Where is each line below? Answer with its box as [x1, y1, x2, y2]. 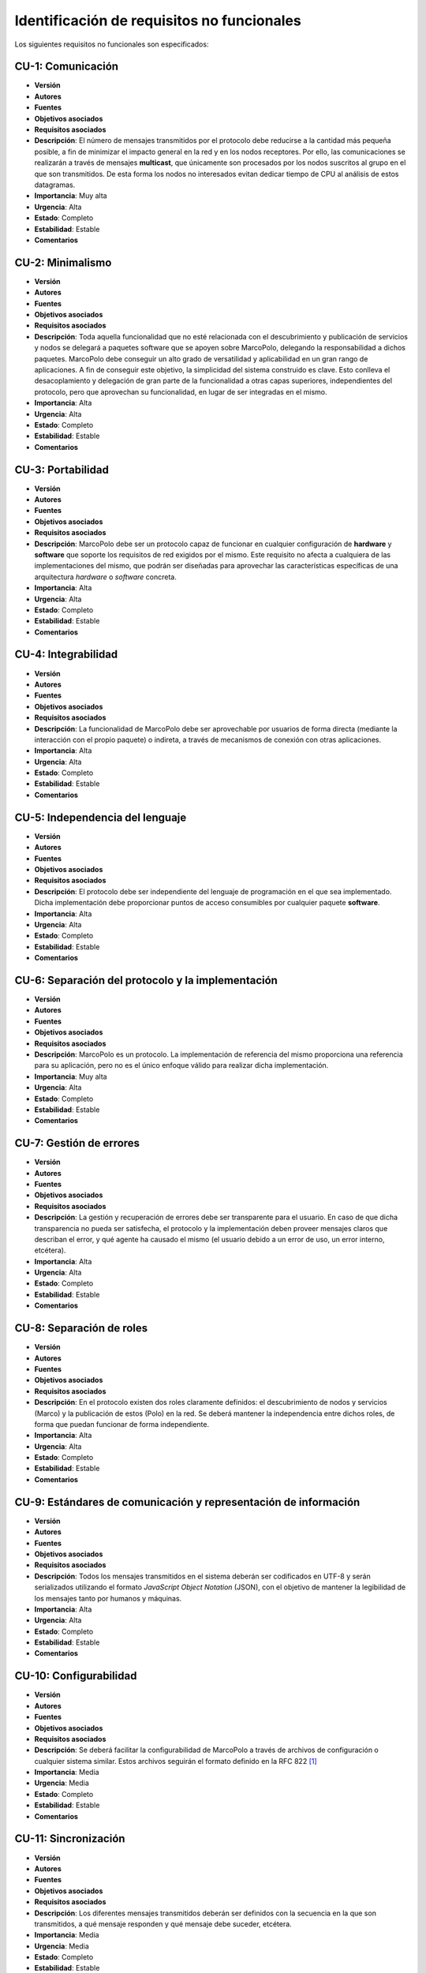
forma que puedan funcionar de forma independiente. [34, 1419, 210, 1428]
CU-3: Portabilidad [14, 462, 110, 477]
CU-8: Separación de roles [14, 1322, 148, 1335]
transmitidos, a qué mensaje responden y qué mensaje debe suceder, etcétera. [34, 1919, 292, 1929]
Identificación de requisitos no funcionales [14, 12, 301, 29]
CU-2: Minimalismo [14, 256, 112, 269]
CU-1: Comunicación [14, 60, 118, 73]
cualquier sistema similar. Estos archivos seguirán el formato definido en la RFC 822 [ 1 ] [34, 1756, 317, 1765]
